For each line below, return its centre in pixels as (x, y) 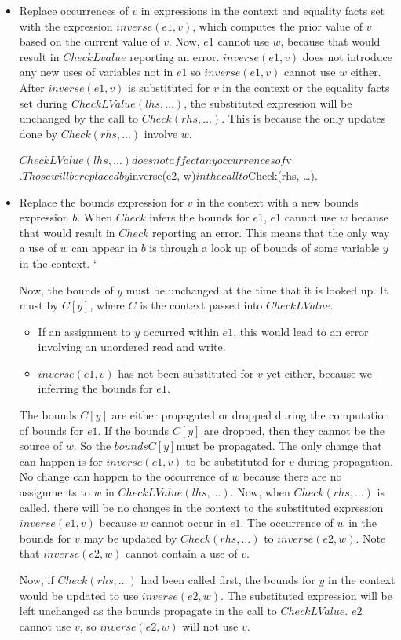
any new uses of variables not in (96, 72)
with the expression (66, 26)
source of (40, 446)
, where (107, 305)
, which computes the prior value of (278, 26)
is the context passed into (201, 305)
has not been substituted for (186, 373)
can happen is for (61, 461)
